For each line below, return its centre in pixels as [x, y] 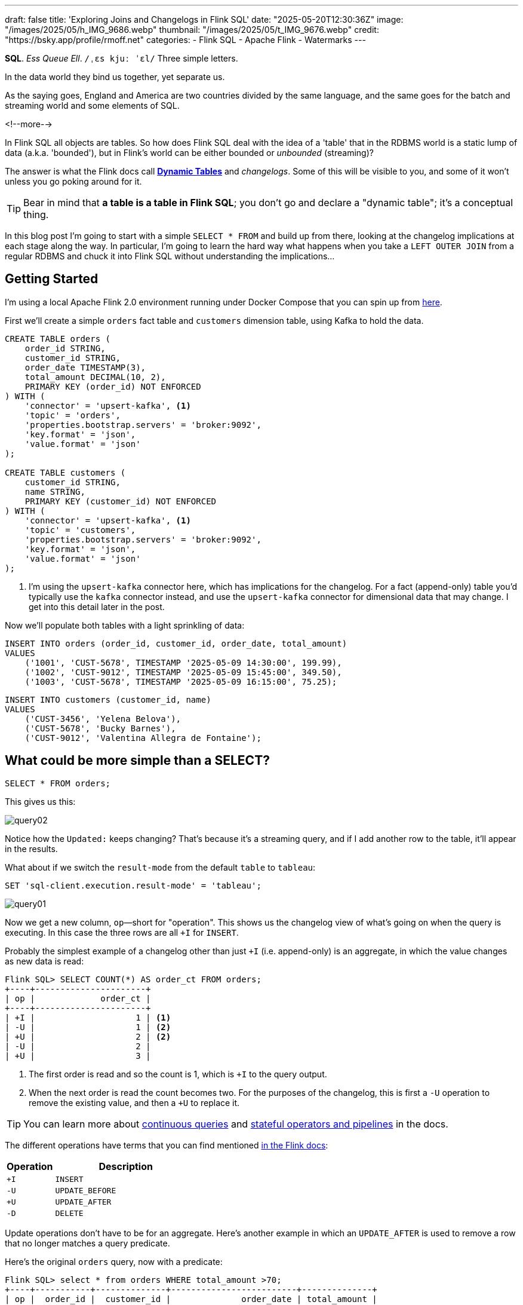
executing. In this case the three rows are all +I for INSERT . [122, 932]
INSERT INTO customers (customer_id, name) [108, 699]
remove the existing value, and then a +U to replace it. [134, 1102]
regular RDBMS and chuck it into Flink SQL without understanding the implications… [170, 256]
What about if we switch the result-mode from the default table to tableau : [160, 867]
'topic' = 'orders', [73, 415]
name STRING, [55, 491]
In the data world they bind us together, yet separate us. [115, 77]
